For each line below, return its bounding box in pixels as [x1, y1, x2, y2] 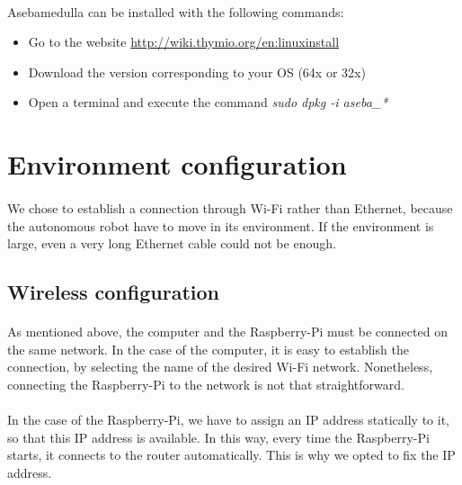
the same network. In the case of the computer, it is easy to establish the [7, 339, 409, 358]
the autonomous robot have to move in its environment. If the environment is [7, 216, 434, 235]
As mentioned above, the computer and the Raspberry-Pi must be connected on [7, 322, 448, 341]
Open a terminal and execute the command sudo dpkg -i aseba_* [28, 93, 388, 112]
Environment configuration [7, 146, 347, 183]
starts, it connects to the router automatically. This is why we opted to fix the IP [7, 445, 456, 464]
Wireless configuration [7, 278, 219, 306]
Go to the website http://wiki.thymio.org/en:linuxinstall [28, 32, 340, 51]
